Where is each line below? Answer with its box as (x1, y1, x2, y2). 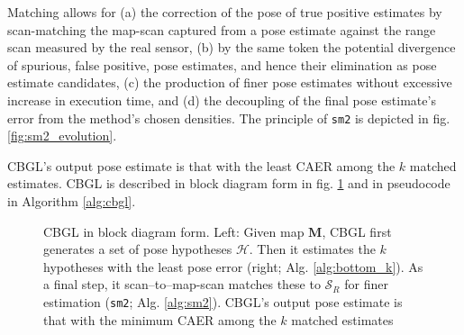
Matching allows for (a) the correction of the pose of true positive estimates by (7, 3, 442, 21)
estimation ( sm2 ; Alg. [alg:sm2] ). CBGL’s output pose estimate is (43, 292, 403, 311)
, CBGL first (322, 222, 392, 240)
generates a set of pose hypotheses (43, 240, 232, 258)
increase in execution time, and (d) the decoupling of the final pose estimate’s (7, 90, 436, 109)
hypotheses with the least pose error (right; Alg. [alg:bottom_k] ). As (43, 257, 423, 276)
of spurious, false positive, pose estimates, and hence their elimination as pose (7, 55, 437, 74)
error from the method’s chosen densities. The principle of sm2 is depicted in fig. (7, 108, 450, 127)
